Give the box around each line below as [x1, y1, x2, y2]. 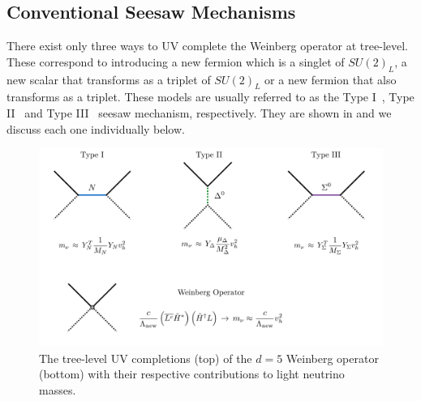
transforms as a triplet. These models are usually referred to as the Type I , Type [6, 88, 415, 105]
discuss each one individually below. [6, 120, 185, 137]
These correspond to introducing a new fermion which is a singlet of [6, 53, 345, 70]
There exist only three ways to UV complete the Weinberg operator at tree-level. [6, 37, 408, 54]
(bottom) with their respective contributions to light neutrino [39, 365, 345, 382]
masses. [39, 382, 76, 399]
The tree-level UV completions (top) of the [39, 349, 252, 366]
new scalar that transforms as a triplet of [6, 70, 211, 87]
